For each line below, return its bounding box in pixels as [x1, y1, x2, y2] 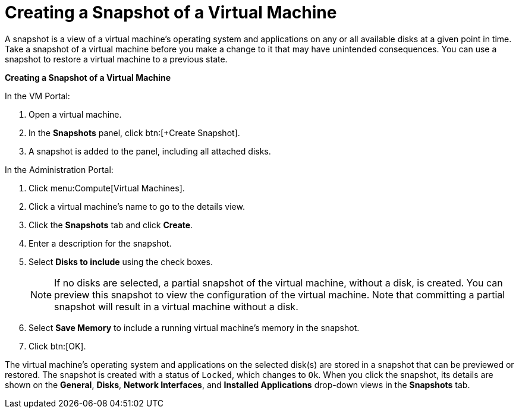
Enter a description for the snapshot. [29, 238, 172, 248]
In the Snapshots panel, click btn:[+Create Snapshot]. [29, 127, 240, 138]
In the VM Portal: [5, 90, 70, 101]
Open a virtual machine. [29, 109, 122, 119]
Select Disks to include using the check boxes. [29, 256, 213, 267]
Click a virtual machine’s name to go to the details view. [29, 201, 245, 212]
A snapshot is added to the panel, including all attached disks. [29, 146, 271, 156]
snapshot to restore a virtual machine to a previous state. [5, 53, 228, 64]
